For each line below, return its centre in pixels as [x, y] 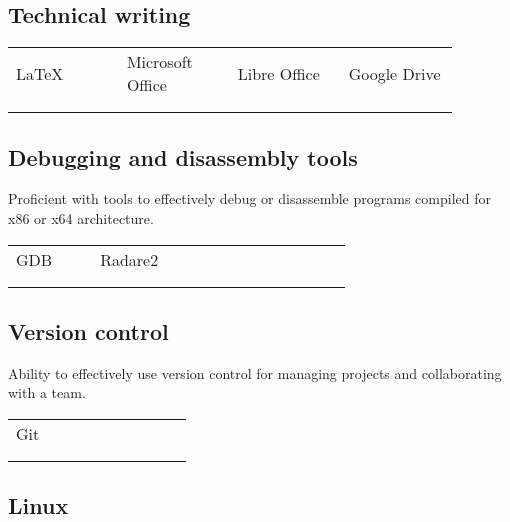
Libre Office [278, 73]
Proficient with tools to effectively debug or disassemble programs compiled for [249, 198]
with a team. [47, 392]
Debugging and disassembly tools [183, 156]
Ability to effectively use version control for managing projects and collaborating [255, 372]
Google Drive [394, 73]
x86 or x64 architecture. [81, 218]
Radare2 [129, 259]
